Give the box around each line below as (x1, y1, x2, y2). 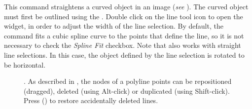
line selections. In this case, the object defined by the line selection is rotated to (4, 49, 245, 60)
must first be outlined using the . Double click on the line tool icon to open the (4, 11, 243, 21)
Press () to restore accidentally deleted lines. (24, 95, 158, 106)
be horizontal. (4, 59, 46, 70)
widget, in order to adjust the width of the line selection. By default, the (4, 21, 223, 31)
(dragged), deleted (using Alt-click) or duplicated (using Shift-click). (24, 85, 230, 96)
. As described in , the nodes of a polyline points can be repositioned (24, 76, 232, 86)
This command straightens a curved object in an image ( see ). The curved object (4, 1, 249, 11)
